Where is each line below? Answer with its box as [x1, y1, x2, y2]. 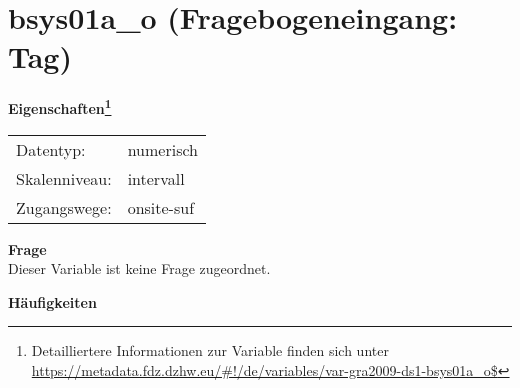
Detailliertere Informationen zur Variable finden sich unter [31, 340, 389, 361]
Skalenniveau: [16, 166, 112, 190]
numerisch [127, 137, 198, 161]
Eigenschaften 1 [8, 95, 112, 118]
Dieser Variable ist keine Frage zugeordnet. [8, 258, 271, 279]
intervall [127, 166, 185, 190]
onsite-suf [127, 195, 195, 219]
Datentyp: [16, 137, 86, 161]
